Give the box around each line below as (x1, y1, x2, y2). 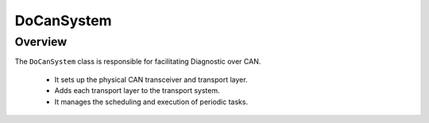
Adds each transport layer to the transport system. (54, 86, 220, 95)
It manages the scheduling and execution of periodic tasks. (54, 97, 249, 106)
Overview (14, 35, 68, 49)
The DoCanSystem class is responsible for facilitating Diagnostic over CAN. (14, 57, 261, 66)
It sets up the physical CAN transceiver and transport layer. (54, 75, 248, 84)
